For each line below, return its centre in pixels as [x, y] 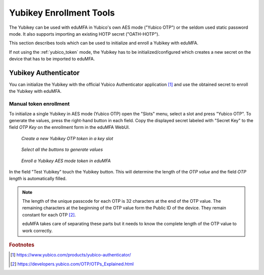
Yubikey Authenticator [44, 73]
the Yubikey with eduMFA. [35, 91]
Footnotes [22, 245]
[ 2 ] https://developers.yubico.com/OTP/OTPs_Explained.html [72, 264]
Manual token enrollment [39, 104]
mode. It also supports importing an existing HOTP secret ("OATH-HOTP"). [84, 34]
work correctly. [38, 231]
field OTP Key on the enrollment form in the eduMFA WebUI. [69, 127]
